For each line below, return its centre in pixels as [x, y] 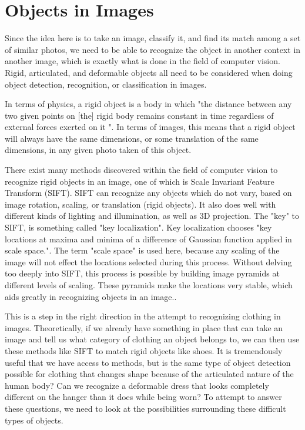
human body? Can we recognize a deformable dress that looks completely [137, 385]
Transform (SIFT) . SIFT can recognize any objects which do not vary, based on [148, 193]
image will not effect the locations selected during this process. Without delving [148, 261]
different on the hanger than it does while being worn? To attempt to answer [143, 397]
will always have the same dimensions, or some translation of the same [132, 138]
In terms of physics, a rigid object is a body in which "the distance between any [148, 104]
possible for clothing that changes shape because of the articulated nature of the [149, 374]
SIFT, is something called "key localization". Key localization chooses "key [138, 227]
